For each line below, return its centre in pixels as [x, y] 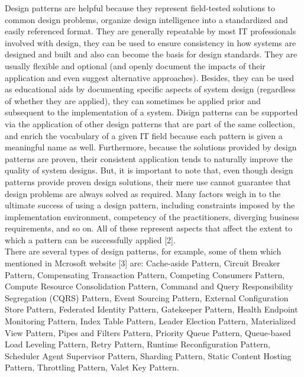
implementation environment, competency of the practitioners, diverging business [152, 216]
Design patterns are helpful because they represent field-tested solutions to [140, 8]
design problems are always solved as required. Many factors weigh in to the [143, 193]
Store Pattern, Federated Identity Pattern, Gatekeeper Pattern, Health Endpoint [151, 309]
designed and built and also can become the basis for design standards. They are [151, 54]
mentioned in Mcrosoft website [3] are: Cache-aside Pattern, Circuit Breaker [143, 263]
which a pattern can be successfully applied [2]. [90, 239]
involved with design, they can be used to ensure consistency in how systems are [151, 42]
